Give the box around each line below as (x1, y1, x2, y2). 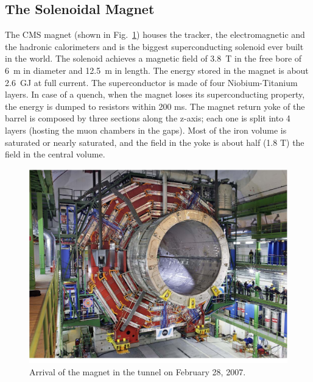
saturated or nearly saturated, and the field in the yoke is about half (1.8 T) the (5, 135, 304, 148)
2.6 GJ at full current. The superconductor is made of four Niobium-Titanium (5, 76, 298, 88)
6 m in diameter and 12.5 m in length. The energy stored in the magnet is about (5, 63, 309, 76)
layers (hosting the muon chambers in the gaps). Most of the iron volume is (5, 123, 287, 136)
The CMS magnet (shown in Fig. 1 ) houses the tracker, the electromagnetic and (5, 28, 305, 41)
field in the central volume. (5, 148, 105, 160)
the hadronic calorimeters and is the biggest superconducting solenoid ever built (5, 40, 304, 52)
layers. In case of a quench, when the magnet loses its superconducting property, (5, 88, 305, 101)
